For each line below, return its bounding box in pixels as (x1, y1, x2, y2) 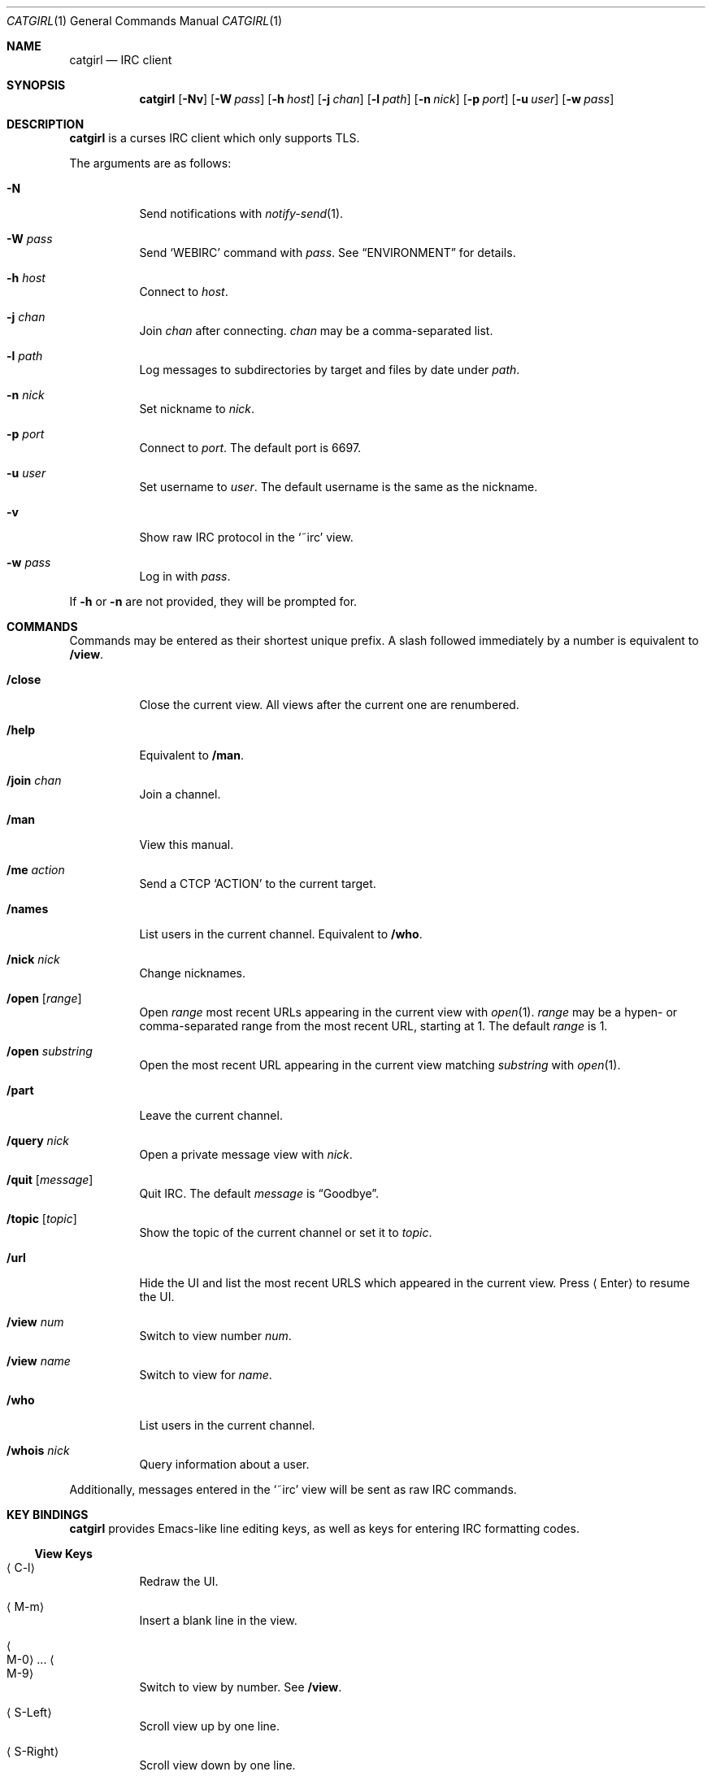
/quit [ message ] (7, 1173, 93, 1186)
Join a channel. (139, 787, 221, 801)
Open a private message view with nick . (139, 1147, 353, 1161)
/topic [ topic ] (7, 1212, 77, 1225)
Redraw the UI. (139, 1574, 219, 1588)
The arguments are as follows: (69, 156, 232, 170)
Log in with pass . (139, 569, 231, 583)
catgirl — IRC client (69, 53, 172, 67)
